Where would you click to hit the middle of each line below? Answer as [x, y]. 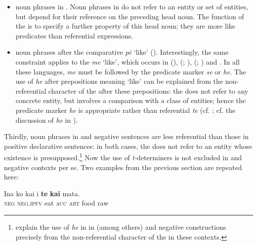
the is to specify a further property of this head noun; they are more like [126, 26]
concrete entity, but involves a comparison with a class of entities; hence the [130, 100]
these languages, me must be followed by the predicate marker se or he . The [131, 71]
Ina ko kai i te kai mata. [42, 193]
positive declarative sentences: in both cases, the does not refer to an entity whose [128, 146]
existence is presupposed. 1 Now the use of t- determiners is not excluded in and [123, 157]
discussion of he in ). [47, 120]
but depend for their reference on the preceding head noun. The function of [130, 16]
